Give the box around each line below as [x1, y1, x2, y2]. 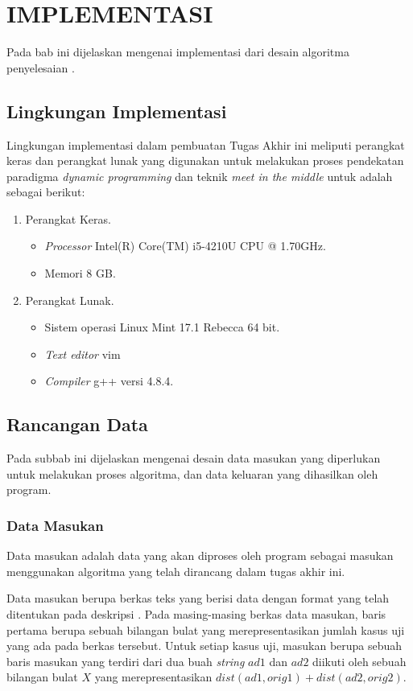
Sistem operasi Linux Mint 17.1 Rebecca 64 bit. [44, 319, 280, 335]
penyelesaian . [6, 59, 75, 76]
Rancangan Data [6, 412, 148, 437]
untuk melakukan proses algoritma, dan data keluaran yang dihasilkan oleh [6, 465, 378, 482]
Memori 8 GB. [44, 265, 116, 282]
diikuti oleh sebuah [312, 652, 407, 669]
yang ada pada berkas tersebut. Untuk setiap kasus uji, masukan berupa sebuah [6, 637, 403, 654]
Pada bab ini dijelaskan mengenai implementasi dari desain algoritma [6, 43, 349, 60]
